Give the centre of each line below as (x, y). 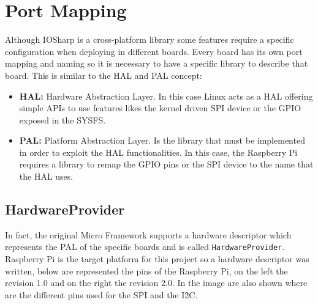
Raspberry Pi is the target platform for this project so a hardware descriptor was (157, 259)
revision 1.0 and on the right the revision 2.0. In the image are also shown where (156, 283)
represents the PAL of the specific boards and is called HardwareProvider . (145, 247)
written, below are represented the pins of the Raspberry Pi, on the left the (146, 270)
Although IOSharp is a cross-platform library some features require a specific (150, 39)
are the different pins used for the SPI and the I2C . (101, 294)
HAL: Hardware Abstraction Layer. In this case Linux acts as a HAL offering (166, 96)
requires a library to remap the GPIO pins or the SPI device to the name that (166, 164)
